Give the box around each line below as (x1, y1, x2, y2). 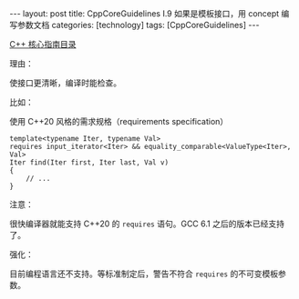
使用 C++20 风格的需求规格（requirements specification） (9, 116, 229, 126)
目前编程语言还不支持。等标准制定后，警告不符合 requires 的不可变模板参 (9, 268, 287, 279)
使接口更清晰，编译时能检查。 (9, 77, 121, 88)
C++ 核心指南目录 (9, 39, 77, 49)
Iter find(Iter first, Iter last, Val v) (9, 158, 170, 167)
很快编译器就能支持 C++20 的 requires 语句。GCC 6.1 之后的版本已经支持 (9, 218, 285, 229)
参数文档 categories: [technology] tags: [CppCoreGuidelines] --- (16, 20, 260, 30)
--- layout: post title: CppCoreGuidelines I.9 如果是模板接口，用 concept (9, 8, 280, 19)
